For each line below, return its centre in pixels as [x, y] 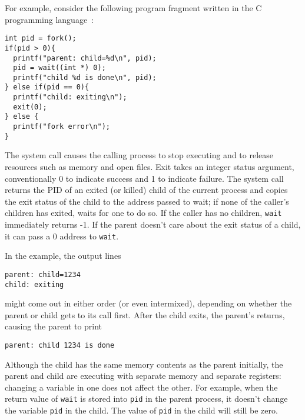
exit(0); [30, 107]
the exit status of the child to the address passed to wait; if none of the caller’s [147, 201]
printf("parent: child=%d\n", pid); [85, 58]
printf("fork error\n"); [62, 127]
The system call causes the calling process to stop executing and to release [139, 155]
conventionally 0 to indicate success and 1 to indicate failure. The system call [144, 178]
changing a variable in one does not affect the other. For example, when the [141, 387]
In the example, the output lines [63, 256]
